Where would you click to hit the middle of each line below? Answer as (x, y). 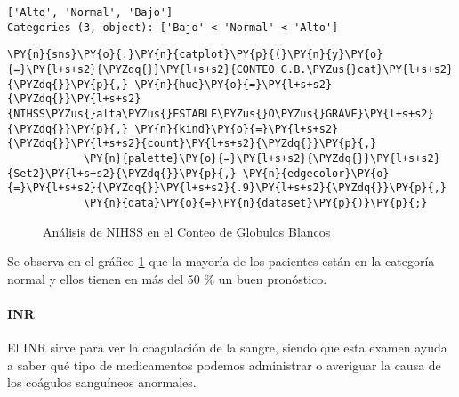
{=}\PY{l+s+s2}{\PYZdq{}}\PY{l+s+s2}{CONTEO (141, 69)
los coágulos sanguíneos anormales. (102, 382)
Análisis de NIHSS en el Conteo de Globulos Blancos (187, 231)
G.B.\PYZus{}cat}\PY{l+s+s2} (367, 69)
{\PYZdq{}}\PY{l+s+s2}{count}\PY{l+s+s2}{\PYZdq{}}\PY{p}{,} (192, 144)
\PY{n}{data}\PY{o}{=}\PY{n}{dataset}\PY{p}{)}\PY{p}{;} (255, 203)
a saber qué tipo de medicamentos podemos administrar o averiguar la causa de (224, 365)
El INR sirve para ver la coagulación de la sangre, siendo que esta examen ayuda (227, 348)
